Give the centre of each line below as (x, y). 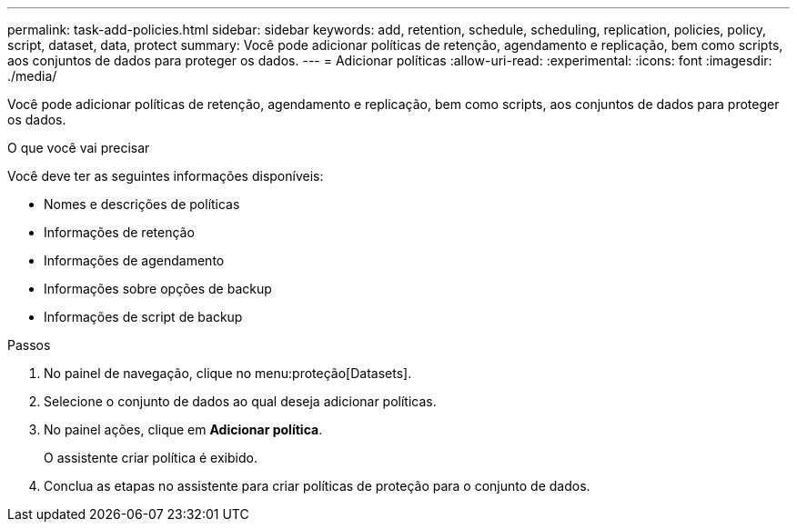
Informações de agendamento (134, 260)
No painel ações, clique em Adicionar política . (183, 429)
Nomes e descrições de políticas (142, 204)
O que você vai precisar (79, 148)
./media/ (32, 76)
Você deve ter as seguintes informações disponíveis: (166, 176)
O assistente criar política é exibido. (151, 458)
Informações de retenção (119, 232)
